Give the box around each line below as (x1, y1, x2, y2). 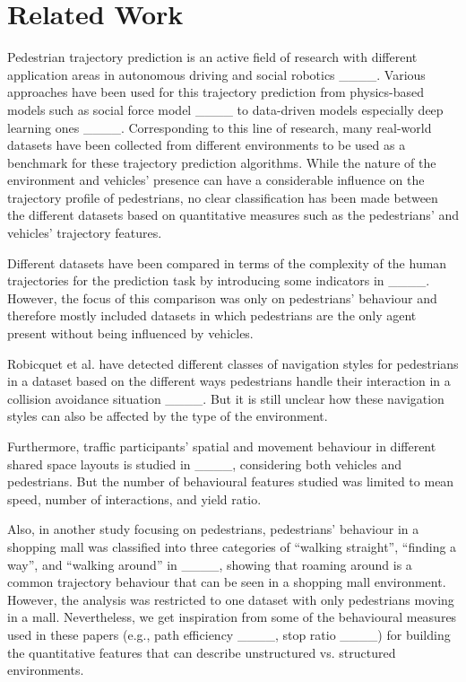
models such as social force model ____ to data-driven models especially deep (7, 100, 444, 118)
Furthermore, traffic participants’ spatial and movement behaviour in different (7, 437, 436, 455)
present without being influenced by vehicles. (7, 324, 254, 343)
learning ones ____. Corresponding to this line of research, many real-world (7, 118, 432, 136)
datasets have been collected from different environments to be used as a (7, 136, 406, 154)
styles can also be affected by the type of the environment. (7, 407, 328, 425)
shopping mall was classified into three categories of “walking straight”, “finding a (7, 537, 457, 555)
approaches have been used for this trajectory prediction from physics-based (7, 83, 425, 101)
